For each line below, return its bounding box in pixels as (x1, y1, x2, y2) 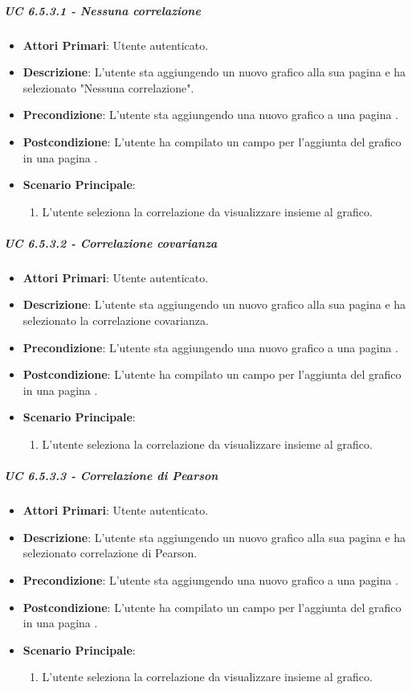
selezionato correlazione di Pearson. (22, 544, 198, 561)
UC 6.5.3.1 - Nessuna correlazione (4, 2, 201, 18)
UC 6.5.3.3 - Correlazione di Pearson (4, 467, 218, 484)
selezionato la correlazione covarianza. (22, 312, 209, 329)
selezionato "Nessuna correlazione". (22, 79, 194, 96)
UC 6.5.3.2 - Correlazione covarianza (4, 234, 218, 251)
